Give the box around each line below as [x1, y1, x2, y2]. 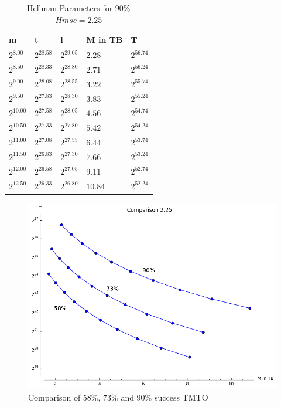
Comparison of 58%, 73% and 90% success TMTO [28, 391, 208, 403]
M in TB [86, 33, 123, 46]
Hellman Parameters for [26, 2, 113, 13]
